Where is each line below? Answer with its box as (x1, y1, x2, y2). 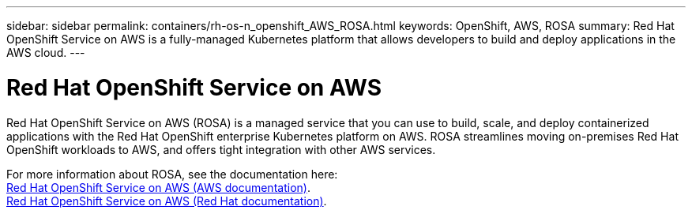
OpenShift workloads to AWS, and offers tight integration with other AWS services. (6, 142, 436, 156)
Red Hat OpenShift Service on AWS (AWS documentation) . (6, 180, 310, 194)
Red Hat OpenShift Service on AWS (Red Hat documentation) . (6, 193, 327, 208)
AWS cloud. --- (6, 46, 85, 59)
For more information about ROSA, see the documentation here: (6, 167, 338, 181)
